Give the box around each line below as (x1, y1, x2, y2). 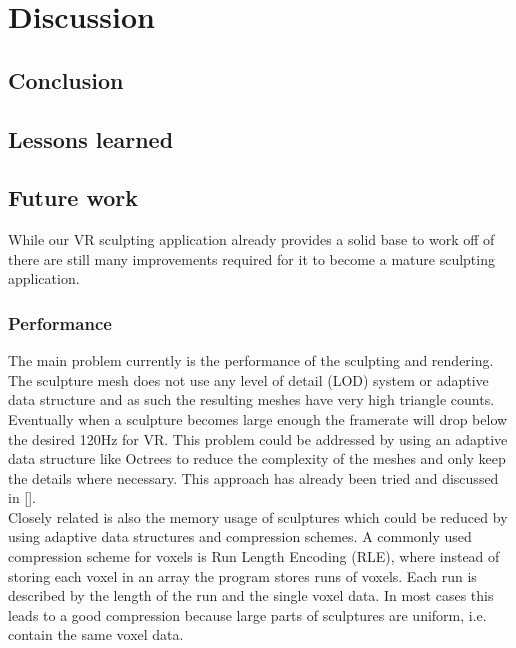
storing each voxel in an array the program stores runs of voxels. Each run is (8, 565, 477, 586)
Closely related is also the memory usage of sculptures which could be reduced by (8, 506, 508, 527)
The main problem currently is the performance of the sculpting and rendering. (8, 350, 494, 371)
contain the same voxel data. (8, 624, 184, 645)
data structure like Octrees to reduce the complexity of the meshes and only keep (8, 448, 506, 469)
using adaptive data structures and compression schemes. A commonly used (8, 526, 472, 547)
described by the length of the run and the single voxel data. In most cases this (8, 585, 494, 606)
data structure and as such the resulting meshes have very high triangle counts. (8, 389, 495, 410)
